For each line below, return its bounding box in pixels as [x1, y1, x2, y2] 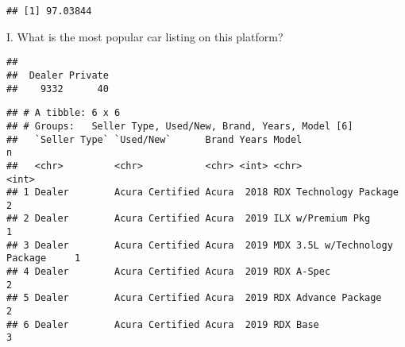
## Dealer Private [6, 69, 109, 81]
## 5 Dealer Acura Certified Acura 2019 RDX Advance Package [6, 292, 382, 304]
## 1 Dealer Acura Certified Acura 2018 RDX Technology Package [6, 187, 399, 199]
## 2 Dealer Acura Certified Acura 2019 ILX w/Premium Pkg [6, 213, 371, 225]
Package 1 [6, 253, 81, 264]
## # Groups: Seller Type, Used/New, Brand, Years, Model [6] [6, 120, 353, 132]
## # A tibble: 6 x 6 [6, 107, 121, 119]
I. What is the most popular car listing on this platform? [6, 28, 283, 44]
